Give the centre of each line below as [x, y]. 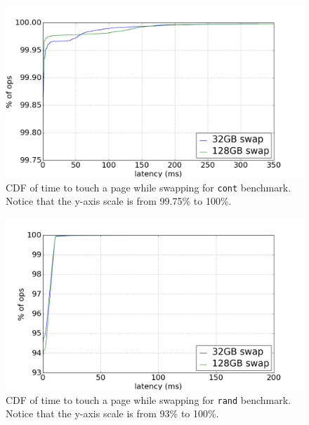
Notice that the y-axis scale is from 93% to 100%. [112, 413]
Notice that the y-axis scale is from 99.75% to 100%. [119, 201]
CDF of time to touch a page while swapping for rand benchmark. [149, 399]
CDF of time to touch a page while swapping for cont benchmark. [149, 187]
